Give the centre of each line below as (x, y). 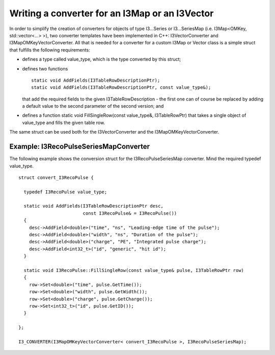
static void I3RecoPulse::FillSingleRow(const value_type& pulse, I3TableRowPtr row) (134, 270)
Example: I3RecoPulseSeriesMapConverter (80, 147)
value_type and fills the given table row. (64, 122)
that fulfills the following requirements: (50, 50)
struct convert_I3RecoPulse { (56, 177)
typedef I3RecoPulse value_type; (65, 192)
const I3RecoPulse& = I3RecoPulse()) (130, 213)
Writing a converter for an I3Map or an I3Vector (112, 13)
